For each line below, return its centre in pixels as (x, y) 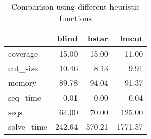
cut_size (23, 68)
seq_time (25, 97)
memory (23, 83)
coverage (23, 53)
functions (75, 18)
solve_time (28, 127)
